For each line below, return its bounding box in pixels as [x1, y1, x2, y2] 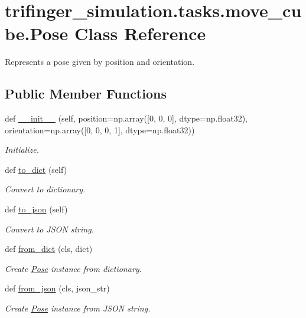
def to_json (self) [5, 203, 68, 215]
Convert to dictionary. [5, 183, 86, 195]
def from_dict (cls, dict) [5, 242, 93, 255]
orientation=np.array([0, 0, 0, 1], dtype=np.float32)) [5, 123, 195, 136]
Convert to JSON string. [5, 222, 94, 235]
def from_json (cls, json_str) [5, 282, 110, 294]
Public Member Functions [5, 84, 167, 103]
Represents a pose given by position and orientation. [5, 55, 195, 68]
